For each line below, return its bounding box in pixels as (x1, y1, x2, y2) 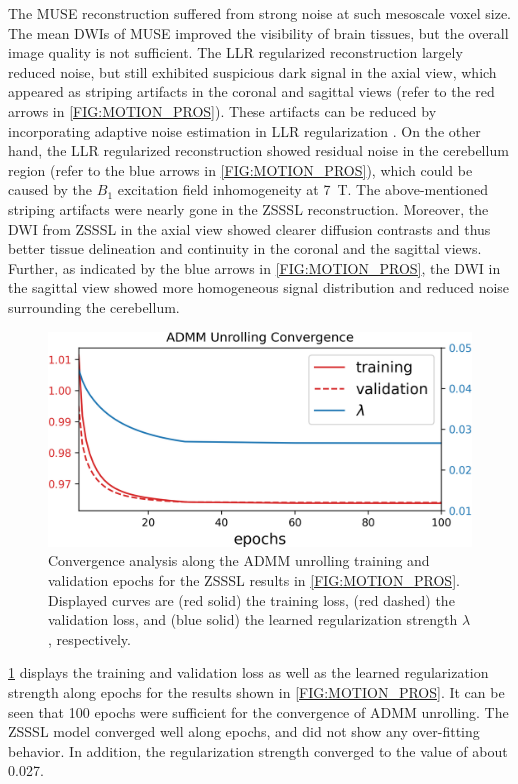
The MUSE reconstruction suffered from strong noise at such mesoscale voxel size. (8, 3, 511, 23)
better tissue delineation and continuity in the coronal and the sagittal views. (8, 238, 482, 259)
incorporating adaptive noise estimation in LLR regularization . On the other (8, 120, 481, 141)
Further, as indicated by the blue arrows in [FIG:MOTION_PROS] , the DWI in (8, 257, 501, 278)
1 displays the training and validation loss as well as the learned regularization (8, 662, 489, 683)
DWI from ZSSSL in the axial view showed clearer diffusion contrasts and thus (8, 218, 491, 239)
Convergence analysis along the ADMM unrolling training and (48, 550, 430, 571)
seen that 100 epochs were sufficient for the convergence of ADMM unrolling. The (8, 701, 509, 722)
